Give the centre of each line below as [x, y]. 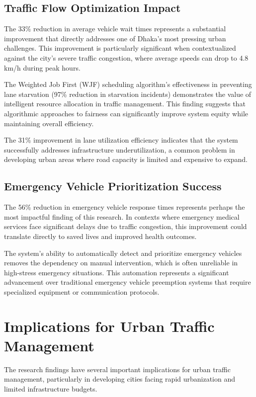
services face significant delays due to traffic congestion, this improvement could [126, 226]
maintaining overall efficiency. [49, 123]
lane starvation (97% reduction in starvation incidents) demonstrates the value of [128, 94]
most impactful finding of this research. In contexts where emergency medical [122, 216]
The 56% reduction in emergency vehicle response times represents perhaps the [125, 207]
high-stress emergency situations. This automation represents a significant [117, 272]
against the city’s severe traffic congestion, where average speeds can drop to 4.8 [126, 57]
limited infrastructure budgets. [51, 388]
